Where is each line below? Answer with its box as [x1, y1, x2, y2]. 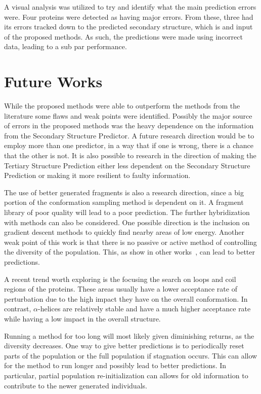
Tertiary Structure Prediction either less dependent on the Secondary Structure [4, 160, 250, 170]
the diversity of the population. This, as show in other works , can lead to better [4, 246, 255, 257]
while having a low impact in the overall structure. [4, 313, 161, 324]
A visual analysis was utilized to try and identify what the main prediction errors [4, 2, 256, 12]
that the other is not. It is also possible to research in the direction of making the [4, 150, 256, 161]
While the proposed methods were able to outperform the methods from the [4, 100, 240, 111]
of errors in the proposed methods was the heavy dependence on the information [4, 120, 254, 131]
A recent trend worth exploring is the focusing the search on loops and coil [4, 273, 236, 284]
